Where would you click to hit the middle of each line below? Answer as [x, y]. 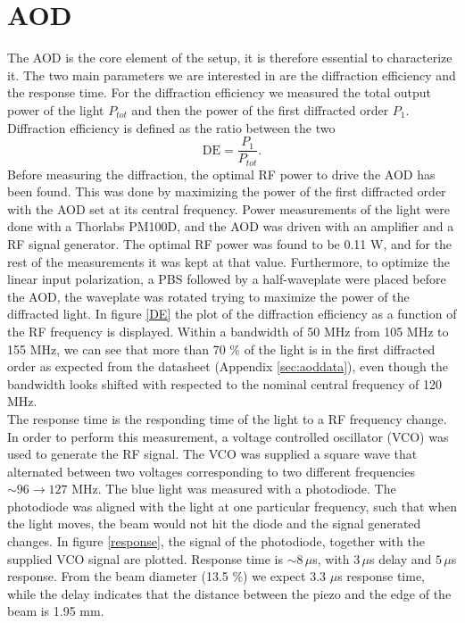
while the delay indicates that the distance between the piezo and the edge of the [229, 593]
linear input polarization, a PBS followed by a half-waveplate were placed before [227, 279]
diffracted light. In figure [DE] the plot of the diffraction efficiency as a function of [232, 314]
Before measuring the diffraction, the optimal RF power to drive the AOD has [221, 174]
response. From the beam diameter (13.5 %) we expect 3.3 [167, 576]
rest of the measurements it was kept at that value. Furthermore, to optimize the [229, 261]
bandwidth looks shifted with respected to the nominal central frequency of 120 [224, 383]
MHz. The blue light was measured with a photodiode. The [234, 489]
